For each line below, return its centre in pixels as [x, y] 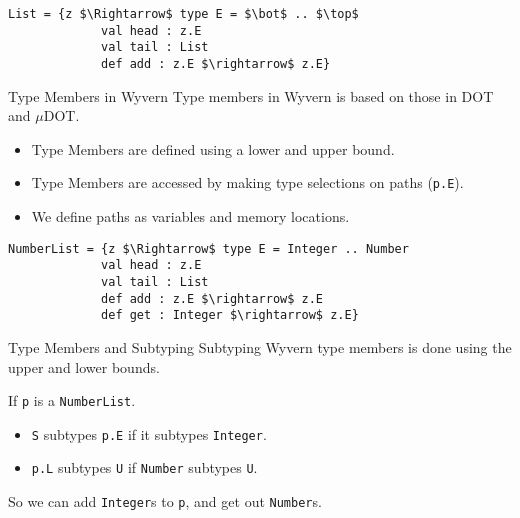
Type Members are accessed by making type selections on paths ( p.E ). [247, 182]
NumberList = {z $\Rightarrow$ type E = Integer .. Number [208, 248]
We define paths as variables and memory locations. [190, 216]
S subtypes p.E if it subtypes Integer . [149, 433]
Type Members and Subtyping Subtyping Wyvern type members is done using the [260, 346]
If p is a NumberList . [72, 400]
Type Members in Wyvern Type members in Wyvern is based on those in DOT [251, 95]
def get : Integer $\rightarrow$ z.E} [230, 315]
